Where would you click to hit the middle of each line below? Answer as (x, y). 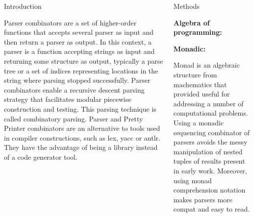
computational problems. (211, 113)
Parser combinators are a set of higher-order (70, 22)
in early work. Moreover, (210, 170)
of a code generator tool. (41, 157)
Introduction (23, 6)
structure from (195, 74)
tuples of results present (209, 161)
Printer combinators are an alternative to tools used (82, 128)
